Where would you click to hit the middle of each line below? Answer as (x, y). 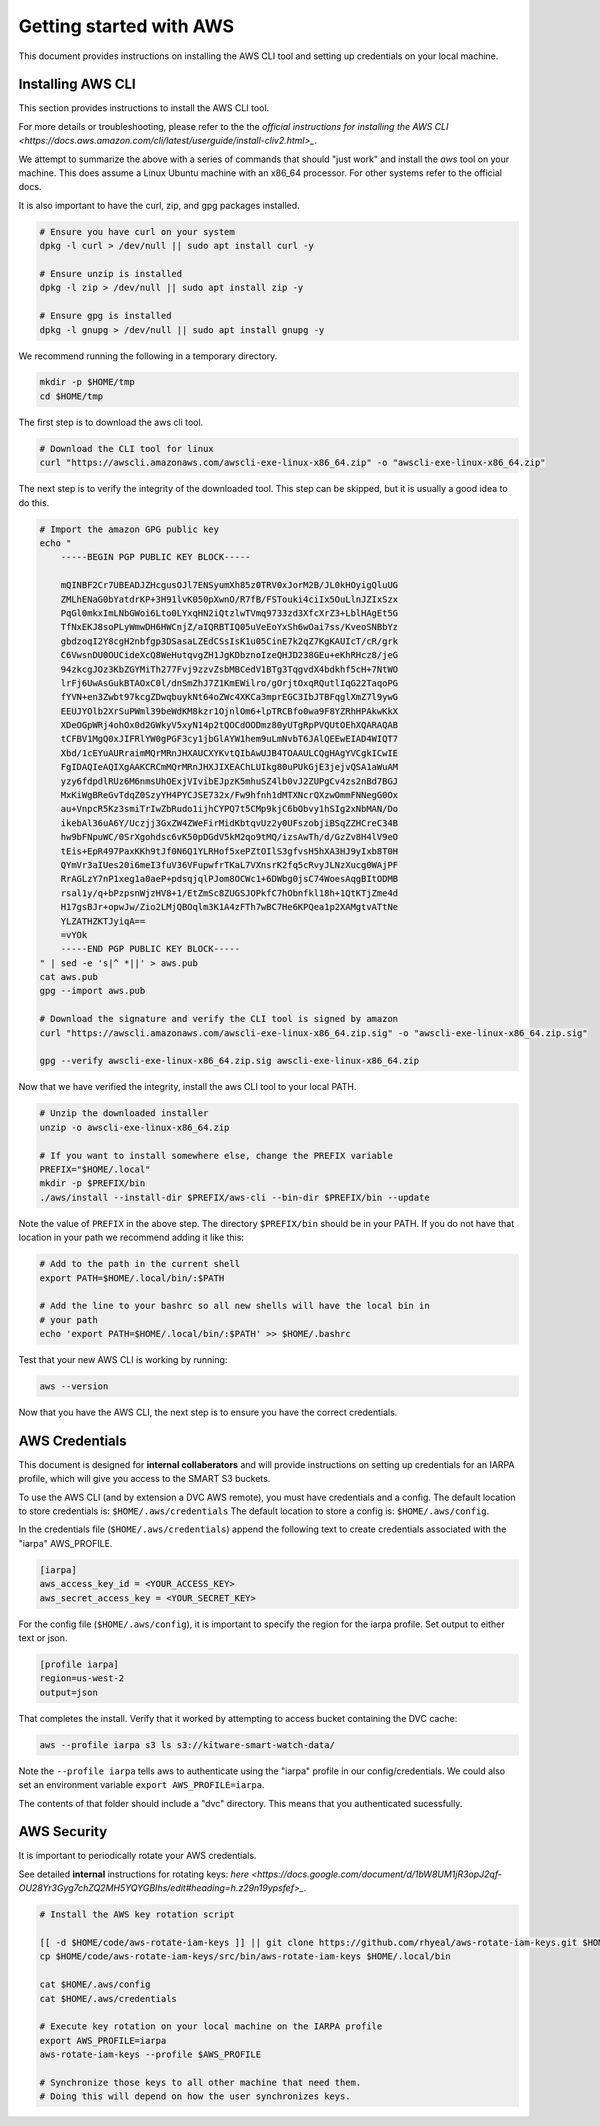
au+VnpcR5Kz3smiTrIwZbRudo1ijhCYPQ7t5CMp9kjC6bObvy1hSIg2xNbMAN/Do (229, 809)
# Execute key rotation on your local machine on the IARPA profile (211, 2026)
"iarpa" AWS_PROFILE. (65, 1543)
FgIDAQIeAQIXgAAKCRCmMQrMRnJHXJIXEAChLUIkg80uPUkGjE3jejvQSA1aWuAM (229, 767)
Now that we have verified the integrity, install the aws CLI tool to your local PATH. (187, 1087)
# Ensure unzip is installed (111, 273)
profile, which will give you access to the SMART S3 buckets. (144, 1479)
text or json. (43, 1638)
